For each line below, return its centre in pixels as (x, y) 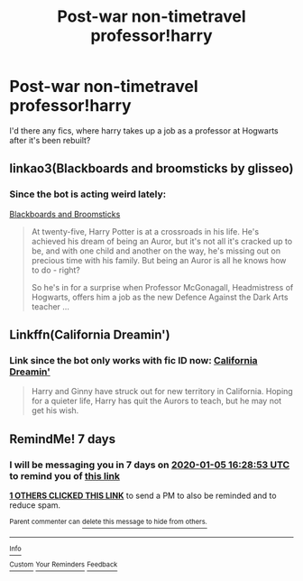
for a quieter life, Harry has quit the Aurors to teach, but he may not (156, 401)
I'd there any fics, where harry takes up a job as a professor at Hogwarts (144, 130)
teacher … (50, 306)
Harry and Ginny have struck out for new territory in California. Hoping (162, 392)
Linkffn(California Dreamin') (90, 335)
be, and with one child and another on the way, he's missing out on (156, 251)
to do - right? (56, 270)
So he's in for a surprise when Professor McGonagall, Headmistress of (162, 287)
